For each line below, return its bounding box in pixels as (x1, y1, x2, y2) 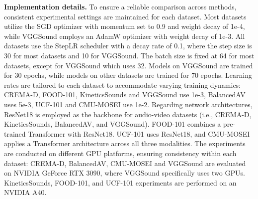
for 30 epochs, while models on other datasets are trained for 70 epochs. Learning (4, 70, 252, 80)
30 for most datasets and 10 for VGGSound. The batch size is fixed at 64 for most (4, 50, 255, 60)
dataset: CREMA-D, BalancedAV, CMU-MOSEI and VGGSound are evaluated (4, 158, 246, 168)
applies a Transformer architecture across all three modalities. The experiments (4, 138, 246, 149)
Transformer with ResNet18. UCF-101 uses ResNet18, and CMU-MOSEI (28, 128, 250, 139)
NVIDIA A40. (4, 187, 47, 198)
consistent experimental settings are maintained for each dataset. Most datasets (4, 11, 247, 21)
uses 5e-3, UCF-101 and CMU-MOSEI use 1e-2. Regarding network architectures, (4, 99, 253, 109)
